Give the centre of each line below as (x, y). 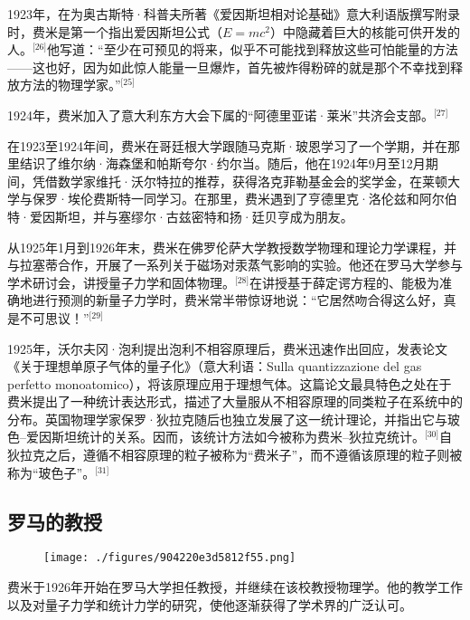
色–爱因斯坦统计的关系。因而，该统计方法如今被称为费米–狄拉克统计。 (216, 437)
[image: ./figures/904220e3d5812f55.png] (170, 558)
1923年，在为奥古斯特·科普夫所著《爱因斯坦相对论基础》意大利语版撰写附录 (234, 14)
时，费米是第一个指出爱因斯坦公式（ (115, 31)
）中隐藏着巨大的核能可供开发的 (366, 31)
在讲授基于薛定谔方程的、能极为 (345, 282)
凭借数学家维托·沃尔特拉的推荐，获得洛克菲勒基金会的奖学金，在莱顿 (240, 181)
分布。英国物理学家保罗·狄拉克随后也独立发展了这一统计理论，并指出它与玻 (234, 419)
